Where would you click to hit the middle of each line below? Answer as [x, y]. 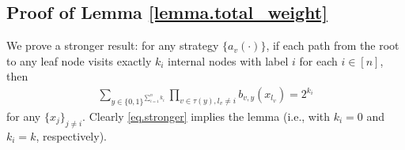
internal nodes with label [228, 60]
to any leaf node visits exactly [79, 60]
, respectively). [71, 135]
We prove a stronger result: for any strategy [113, 45]
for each [318, 60]
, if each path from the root [333, 45]
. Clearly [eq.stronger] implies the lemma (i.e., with [206, 116]
